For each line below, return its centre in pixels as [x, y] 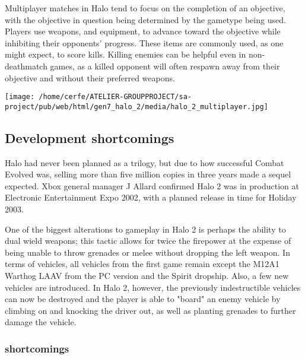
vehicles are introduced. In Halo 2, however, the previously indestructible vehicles [153, 287]
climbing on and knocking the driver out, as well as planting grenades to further [150, 310]
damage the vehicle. [41, 322]
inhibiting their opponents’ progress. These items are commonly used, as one [144, 42]
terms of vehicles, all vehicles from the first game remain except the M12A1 [142, 264]
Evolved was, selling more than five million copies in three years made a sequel [148, 174]
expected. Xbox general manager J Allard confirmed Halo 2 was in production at [152, 185]
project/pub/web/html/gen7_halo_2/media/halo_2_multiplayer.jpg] [136, 107]
